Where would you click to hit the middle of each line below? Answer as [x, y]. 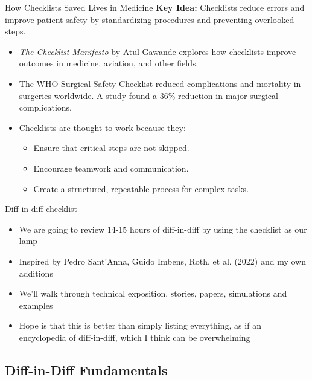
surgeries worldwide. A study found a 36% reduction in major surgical [148, 95]
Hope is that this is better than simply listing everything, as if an [140, 325]
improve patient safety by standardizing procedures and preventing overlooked [150, 19]
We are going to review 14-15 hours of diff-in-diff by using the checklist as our [163, 229]
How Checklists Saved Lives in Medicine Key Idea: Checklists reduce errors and [155, 7]
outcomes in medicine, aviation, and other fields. [109, 63]
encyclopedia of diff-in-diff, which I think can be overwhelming [135, 337]
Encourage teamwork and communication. [111, 168]
